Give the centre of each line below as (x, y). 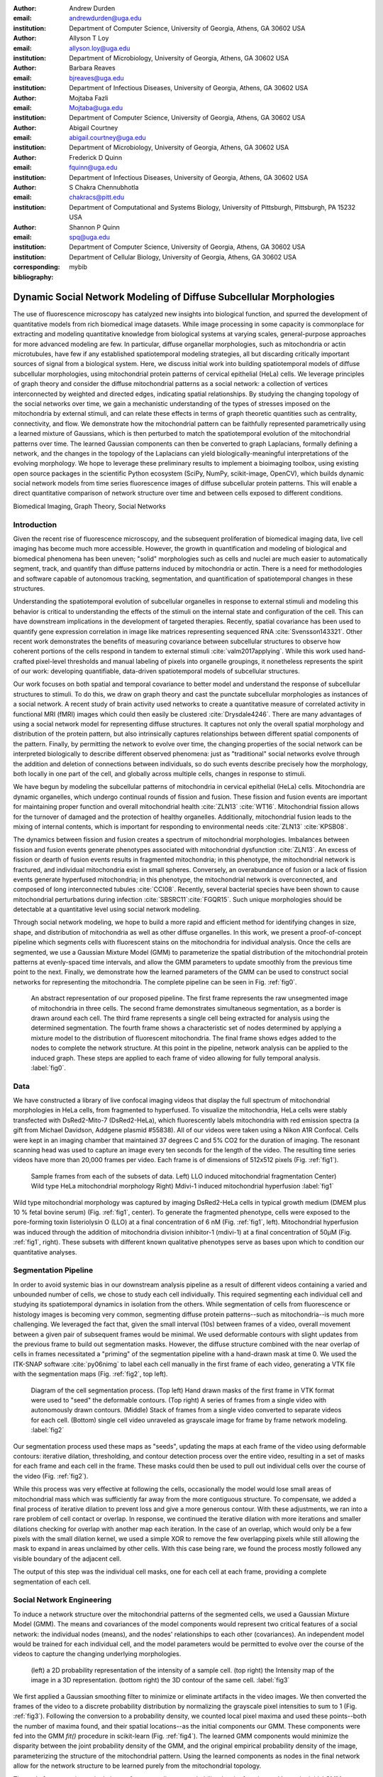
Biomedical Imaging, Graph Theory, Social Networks (89, 506)
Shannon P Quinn (95, 227)
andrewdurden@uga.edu (105, 18)
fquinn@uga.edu (93, 168)
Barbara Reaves (93, 68)
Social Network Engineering (62, 1600)
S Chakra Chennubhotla (104, 188)
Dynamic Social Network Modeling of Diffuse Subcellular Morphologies (174, 297)
